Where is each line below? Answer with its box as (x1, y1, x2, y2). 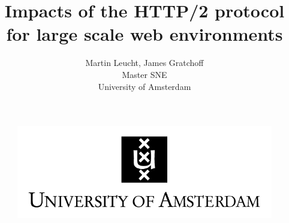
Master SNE (122, 68, 167, 80)
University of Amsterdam (98, 80, 191, 92)
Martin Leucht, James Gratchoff (85, 56, 204, 69)
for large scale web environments (6, 22, 283, 46)
